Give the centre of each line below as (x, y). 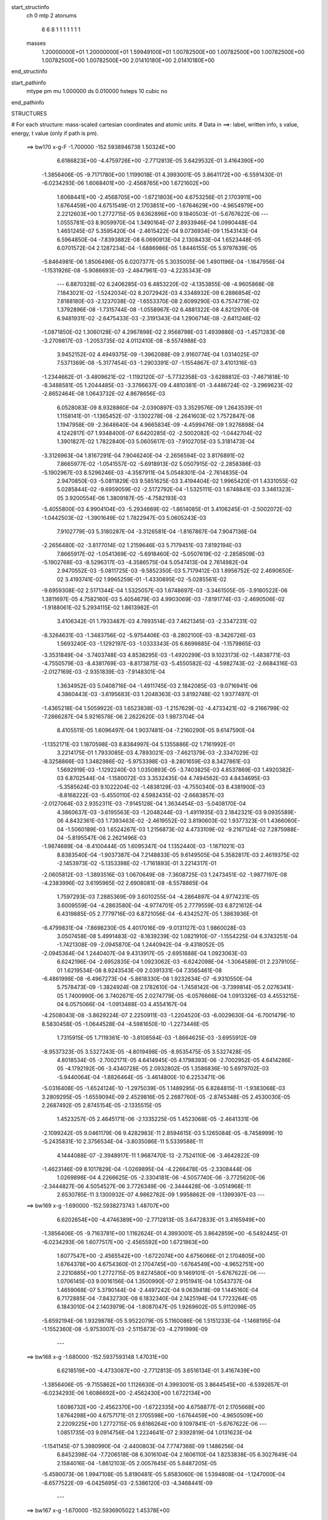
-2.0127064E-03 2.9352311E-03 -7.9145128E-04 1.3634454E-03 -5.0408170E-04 (144, 804)
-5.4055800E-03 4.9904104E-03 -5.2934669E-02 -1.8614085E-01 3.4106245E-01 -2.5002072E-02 (167, 509)
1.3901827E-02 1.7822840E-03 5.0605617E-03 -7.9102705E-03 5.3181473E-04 (156, 441)
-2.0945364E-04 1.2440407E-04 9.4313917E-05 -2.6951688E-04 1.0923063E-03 (144, 953)
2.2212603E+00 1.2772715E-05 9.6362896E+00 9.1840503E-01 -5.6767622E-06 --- (162, 214)
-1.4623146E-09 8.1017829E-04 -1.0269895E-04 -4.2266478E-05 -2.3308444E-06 (147, 1169)
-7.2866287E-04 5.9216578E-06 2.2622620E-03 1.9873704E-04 (123, 716)
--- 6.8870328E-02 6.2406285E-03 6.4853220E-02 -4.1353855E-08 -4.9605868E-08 (166, 284)
